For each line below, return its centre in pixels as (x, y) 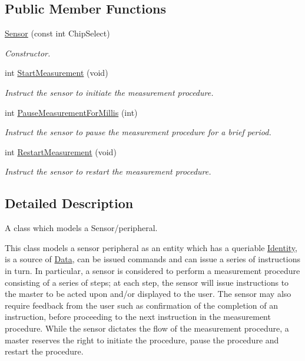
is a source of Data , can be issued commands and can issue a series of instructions (152, 259)
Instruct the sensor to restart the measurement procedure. (108, 171)
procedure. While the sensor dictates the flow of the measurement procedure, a (147, 328)
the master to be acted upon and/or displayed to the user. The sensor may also (148, 294)
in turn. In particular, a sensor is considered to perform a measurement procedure (152, 270)
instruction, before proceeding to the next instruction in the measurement (138, 317)
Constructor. (28, 53)
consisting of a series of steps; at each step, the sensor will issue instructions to (147, 282)
